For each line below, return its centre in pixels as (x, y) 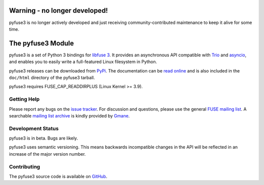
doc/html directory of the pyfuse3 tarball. (52, 77)
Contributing (24, 166)
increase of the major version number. (47, 154)
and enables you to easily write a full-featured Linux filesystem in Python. (83, 62)
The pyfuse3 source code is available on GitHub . (58, 176)
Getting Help (24, 99)
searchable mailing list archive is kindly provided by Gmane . (69, 116)
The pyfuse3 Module (42, 43)
